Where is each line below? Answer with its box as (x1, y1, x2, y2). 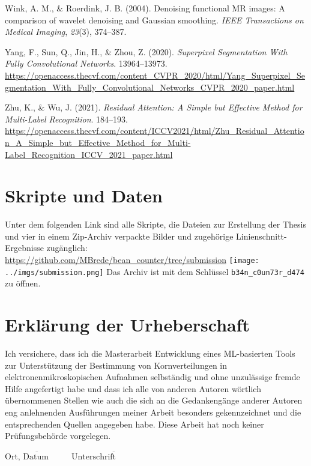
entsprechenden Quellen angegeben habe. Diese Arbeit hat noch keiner (5, 417, 264, 430)
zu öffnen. (5, 277, 41, 289)
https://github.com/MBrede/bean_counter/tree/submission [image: (5, 253, 259, 266)
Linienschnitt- (236, 229, 287, 242)
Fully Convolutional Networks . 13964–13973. (5, 57, 168, 70)
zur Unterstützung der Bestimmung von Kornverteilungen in (5, 359, 228, 371)
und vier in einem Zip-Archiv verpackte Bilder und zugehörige (5, 229, 234, 242)
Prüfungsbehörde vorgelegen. (5, 429, 111, 442)
